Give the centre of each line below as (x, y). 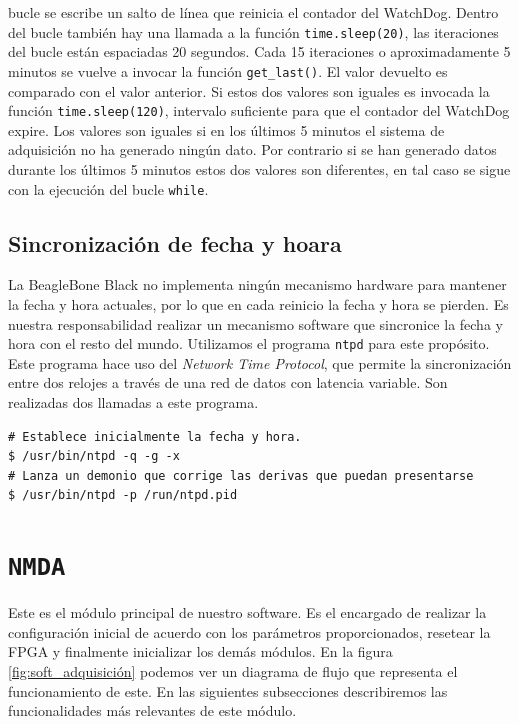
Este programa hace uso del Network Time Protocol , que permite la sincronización (260, 362)
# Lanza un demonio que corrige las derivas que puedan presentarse (241, 475)
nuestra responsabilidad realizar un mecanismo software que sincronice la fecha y (255, 323)
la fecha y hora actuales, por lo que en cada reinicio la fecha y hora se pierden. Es (258, 303)
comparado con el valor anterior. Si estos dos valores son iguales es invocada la (249, 90)
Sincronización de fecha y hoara (175, 242)
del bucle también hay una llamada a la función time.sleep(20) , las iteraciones (253, 31)
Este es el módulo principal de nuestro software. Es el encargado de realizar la (247, 612)
